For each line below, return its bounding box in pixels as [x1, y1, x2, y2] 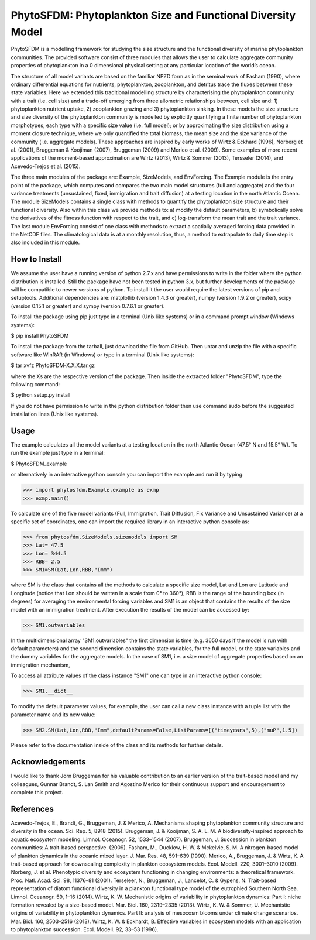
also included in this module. [11, 239, 80, 246]
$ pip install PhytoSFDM [11, 332, 69, 339]
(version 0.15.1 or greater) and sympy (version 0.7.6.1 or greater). [11, 302, 165, 310]
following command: [11, 380, 60, 387]
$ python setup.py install [11, 392, 71, 399]
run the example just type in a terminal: [11, 450, 105, 457]
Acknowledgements [11, 757, 86, 767]
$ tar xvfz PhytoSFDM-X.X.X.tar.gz [11, 362, 95, 369]
